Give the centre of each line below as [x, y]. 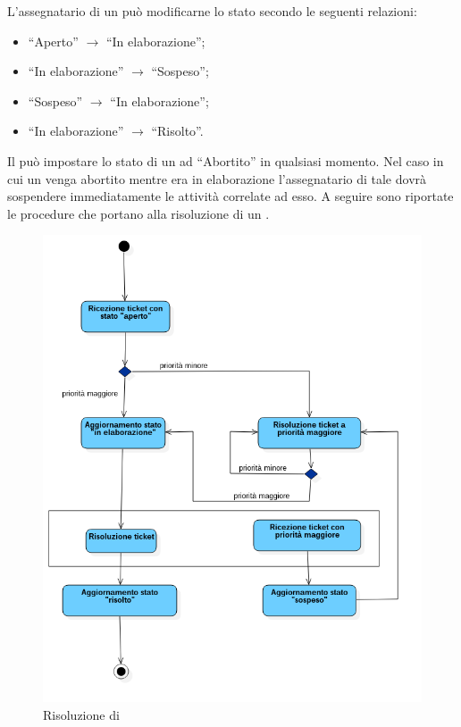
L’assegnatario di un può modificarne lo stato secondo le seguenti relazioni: [212, 11]
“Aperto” [53, 41]
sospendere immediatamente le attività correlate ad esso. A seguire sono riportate [230, 196]
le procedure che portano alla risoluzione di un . [138, 213]
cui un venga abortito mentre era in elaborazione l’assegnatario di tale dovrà [217, 178]
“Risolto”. [177, 131]
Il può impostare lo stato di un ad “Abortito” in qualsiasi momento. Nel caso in [226, 160]
